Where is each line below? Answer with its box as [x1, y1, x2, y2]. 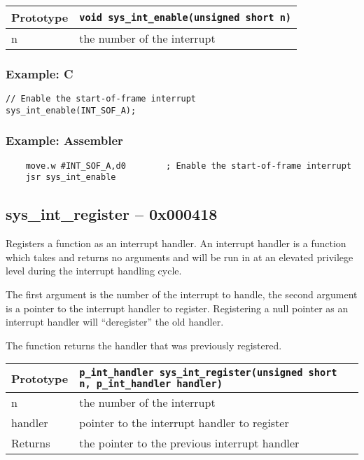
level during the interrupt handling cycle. [6, 263, 182, 278]
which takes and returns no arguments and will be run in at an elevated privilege [6, 249, 353, 264]
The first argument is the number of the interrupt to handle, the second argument [6, 287, 358, 302]
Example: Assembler [6, 132, 123, 149]
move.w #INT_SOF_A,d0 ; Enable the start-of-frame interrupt [25, 160, 351, 171]
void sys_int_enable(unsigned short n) [79, 11, 292, 23]
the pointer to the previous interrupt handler [79, 435, 300, 452]
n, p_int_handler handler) [79, 378, 223, 390]
